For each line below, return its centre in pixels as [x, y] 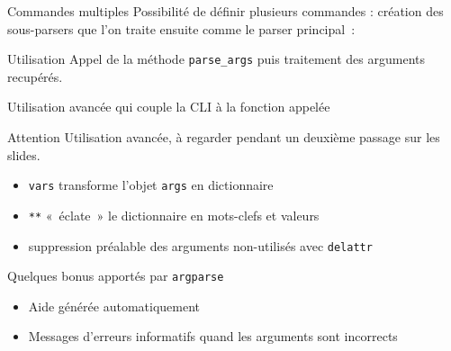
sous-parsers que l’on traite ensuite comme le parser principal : [181, 28]
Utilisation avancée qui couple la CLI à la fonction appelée [169, 107]
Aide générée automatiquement [114, 306]
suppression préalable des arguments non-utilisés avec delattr [200, 245]
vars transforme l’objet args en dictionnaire [151, 185]
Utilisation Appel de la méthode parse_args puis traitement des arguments [216, 59]
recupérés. [35, 76]
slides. [24, 154]
